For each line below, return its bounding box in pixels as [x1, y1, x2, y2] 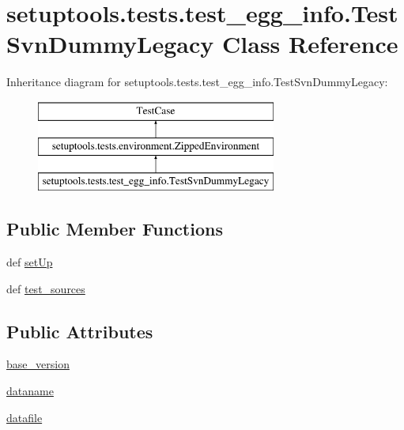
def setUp [6, 254, 53, 270]
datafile [6, 409, 43, 425]
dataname [6, 383, 54, 399]
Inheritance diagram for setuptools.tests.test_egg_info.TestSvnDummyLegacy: [6, 74, 388, 90]
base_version [6, 356, 70, 372]
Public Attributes [6, 319, 153, 343]
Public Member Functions [6, 217, 223, 241]
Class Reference [222, 28, 398, 60]
